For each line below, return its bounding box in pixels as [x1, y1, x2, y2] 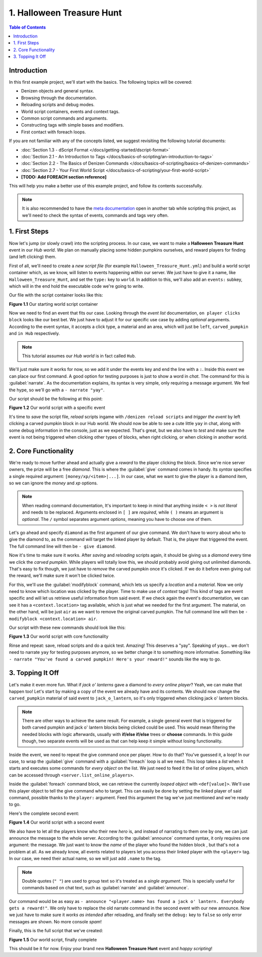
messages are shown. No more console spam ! [9, 919, 102, 924]
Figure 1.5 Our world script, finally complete [9, 937, 97, 942]
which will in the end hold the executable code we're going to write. [9, 283, 144, 289]
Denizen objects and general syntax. [21, 88, 95, 94]
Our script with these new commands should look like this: [9, 625, 126, 630]
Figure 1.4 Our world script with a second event [9, 819, 104, 825]
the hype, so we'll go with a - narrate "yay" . [9, 387, 105, 393]
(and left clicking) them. [9, 254, 57, 260]
